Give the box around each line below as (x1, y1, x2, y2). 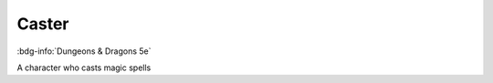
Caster (16, 14, 69, 34)
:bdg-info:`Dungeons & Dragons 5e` (16, 46, 152, 57)
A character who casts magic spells (16, 62, 152, 73)
